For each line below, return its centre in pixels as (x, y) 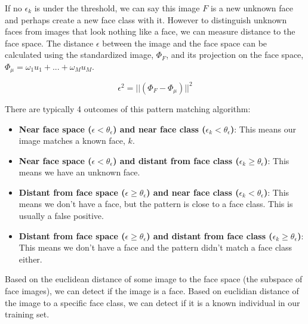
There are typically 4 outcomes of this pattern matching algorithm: (128, 108)
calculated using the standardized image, (79, 55)
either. (30, 259)
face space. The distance (49, 43)
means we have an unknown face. (79, 172)
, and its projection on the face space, (235, 55)
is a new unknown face (252, 8)
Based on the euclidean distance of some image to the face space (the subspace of (154, 279)
